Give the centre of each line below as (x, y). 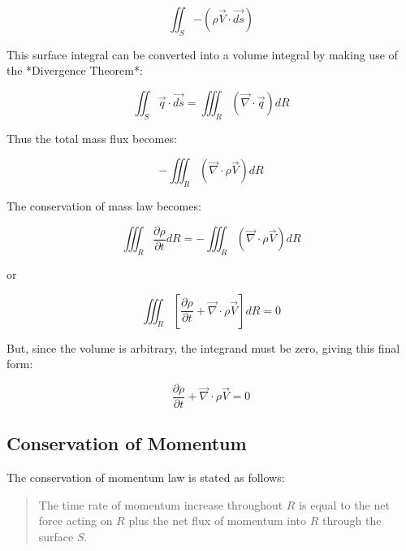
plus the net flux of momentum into (218, 521)
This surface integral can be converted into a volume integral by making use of (202, 54)
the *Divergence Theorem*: (75, 70)
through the (352, 521)
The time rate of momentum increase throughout (161, 504)
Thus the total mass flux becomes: (92, 138)
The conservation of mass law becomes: (104, 206)
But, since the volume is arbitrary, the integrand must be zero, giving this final (203, 347)
